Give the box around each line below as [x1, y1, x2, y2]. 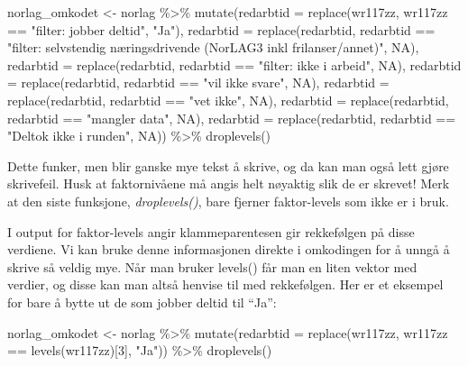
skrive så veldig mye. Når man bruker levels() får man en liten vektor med [7, 257, 418, 276]
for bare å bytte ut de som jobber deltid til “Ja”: [7, 292, 277, 311]
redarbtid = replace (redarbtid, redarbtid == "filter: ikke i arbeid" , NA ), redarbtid [7, 55, 462, 74]
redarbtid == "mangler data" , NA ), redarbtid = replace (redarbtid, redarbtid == [7, 108, 456, 127]
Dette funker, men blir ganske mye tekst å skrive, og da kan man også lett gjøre [7, 156, 449, 175]
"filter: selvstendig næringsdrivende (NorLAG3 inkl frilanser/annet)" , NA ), [7, 38, 419, 57]
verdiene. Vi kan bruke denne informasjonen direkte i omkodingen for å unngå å [7, 240, 450, 259]
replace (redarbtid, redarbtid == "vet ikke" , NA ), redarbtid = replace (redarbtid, [7, 90, 449, 109]
